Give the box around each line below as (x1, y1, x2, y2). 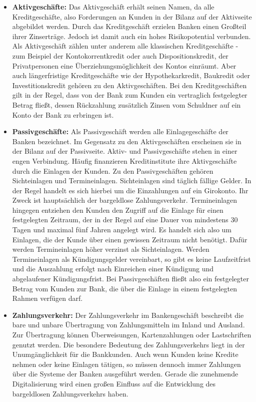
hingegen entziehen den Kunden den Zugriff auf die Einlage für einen (12, 204, 223, 215)
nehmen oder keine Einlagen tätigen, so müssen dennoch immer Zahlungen (12, 358, 241, 369)
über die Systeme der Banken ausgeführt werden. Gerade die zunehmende (12, 368, 238, 379)
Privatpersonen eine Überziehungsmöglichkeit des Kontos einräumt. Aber (12, 60, 236, 71)
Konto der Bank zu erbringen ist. (12, 109, 114, 120)
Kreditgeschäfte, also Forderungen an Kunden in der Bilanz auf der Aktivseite (12, 11, 252, 22)
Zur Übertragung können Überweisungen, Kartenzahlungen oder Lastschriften (12, 329, 251, 339)
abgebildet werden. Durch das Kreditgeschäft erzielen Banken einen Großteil (12, 21, 246, 32)
